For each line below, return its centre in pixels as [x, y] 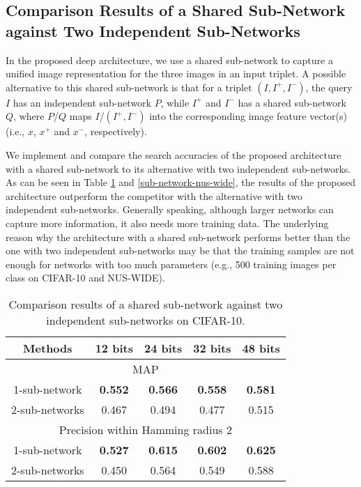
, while [175, 102]
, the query [329, 87]
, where [29, 116]
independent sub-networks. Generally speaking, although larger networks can [170, 209]
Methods [48, 348]
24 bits [163, 348]
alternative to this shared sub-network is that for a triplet [129, 87]
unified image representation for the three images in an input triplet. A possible [176, 74]
